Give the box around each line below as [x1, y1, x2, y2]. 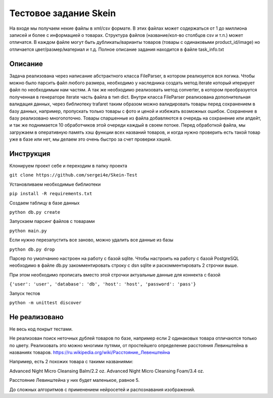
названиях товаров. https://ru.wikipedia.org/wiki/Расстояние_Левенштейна [9, 349, 170, 355]
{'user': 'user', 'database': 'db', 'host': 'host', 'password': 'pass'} [9, 281, 197, 287]
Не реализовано [9, 313, 64, 321]
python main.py [9, 228, 48, 234]
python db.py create [9, 209, 61, 215]
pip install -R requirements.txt [9, 191, 93, 197]
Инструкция [9, 149, 51, 158]
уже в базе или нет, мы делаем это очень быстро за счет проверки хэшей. [9, 136, 172, 142]
